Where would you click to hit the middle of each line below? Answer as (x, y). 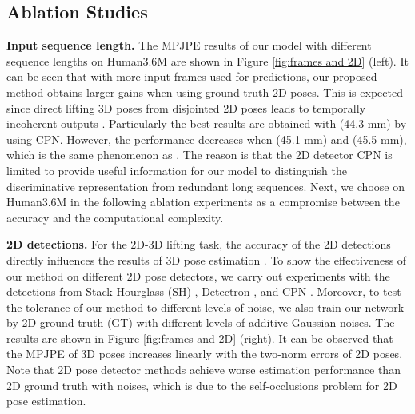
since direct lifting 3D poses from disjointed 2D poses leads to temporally (186, 107)
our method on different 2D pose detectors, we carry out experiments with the (198, 275)
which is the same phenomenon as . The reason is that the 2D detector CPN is (200, 155)
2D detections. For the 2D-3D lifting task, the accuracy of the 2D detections (199, 244)
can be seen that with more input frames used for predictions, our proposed (192, 76)
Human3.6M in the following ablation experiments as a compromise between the (203, 202)
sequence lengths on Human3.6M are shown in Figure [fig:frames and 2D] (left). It (207, 60)
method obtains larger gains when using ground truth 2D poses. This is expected (205, 92)
